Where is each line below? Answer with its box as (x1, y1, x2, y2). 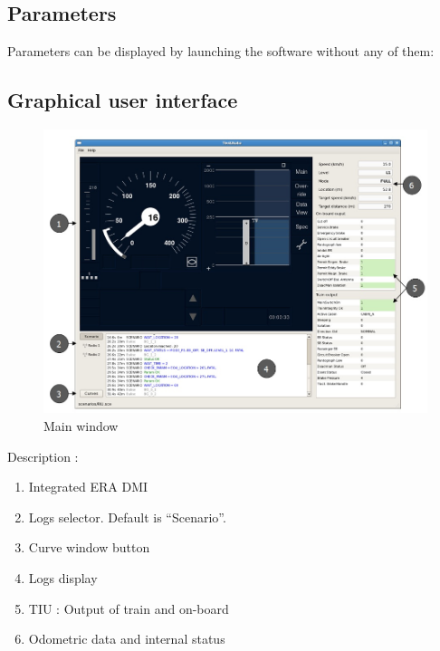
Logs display (28, 568, 98, 587)
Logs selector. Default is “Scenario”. (28, 507, 226, 526)
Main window (43, 416, 119, 435)
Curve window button (28, 538, 150, 557)
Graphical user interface (7, 86, 238, 114)
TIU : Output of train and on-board (28, 598, 229, 617)
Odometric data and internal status (28, 629, 225, 648)
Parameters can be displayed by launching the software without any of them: (7, 42, 435, 61)
